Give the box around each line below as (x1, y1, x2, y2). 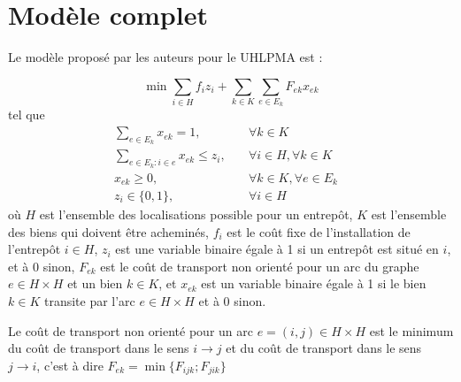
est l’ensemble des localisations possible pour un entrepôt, (39, 205, 353, 224)
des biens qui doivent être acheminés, (8, 222, 209, 241)
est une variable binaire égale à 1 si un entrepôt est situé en (115, 240, 439, 258)
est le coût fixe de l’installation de (227, 222, 411, 241)
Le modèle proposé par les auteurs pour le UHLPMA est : (8, 48, 323, 66)
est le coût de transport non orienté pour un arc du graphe (100, 256, 419, 275)
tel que (8, 105, 45, 124)
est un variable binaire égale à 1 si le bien (201, 274, 426, 293)
